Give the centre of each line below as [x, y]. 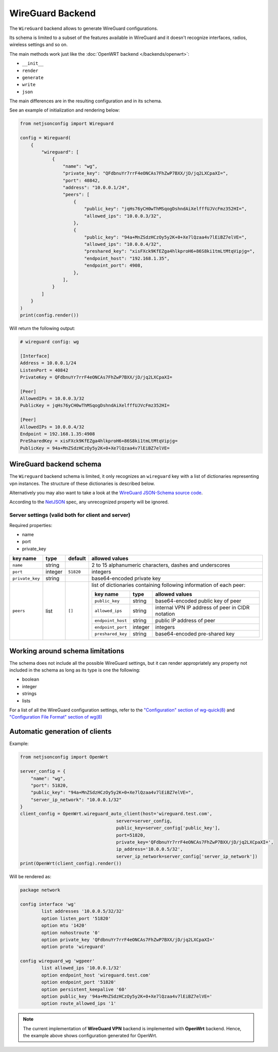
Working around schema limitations [67, 651]
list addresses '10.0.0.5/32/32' [83, 911]
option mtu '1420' [64, 926]
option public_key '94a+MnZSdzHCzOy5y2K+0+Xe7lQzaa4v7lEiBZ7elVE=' [127, 997]
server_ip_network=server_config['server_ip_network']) [187, 856]
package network [40, 890]
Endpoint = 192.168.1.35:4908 [57, 434]
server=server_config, [144, 821]
